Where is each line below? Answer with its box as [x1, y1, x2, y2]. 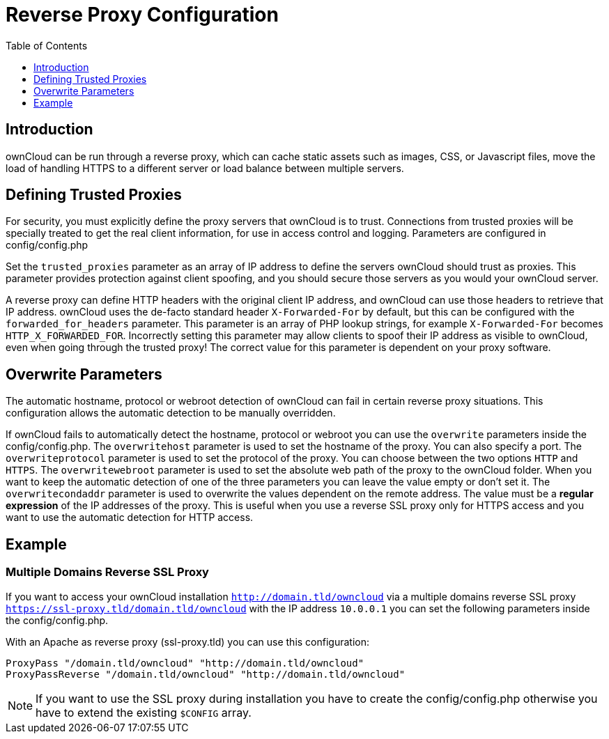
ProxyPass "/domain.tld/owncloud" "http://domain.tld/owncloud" [6, 657, 364, 669]
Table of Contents [6, 39, 88, 52]
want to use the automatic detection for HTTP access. [6, 511, 254, 524]
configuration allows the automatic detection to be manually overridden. [6, 407, 336, 419]
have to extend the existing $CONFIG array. [36, 705, 252, 719]
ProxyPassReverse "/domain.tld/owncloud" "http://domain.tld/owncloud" [6, 668, 406, 680]
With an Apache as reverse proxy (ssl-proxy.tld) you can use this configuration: [6, 635, 370, 648]
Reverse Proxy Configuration [6, 3, 279, 26]
